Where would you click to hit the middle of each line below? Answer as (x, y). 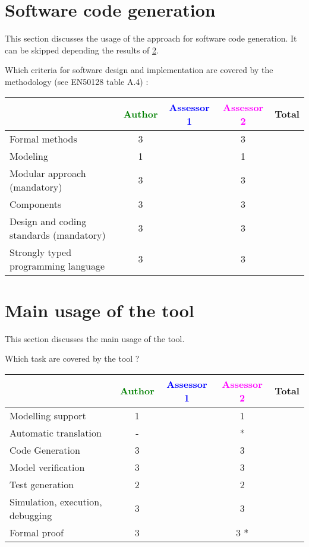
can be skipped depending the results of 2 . (82, 50)
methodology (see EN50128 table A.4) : (77, 81)
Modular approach (48, 173)
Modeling (29, 156)
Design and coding (48, 221)
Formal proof (37, 532)
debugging (31, 515)
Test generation (42, 484)
